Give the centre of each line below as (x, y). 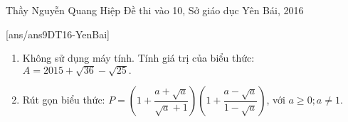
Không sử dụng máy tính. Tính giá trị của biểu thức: (138, 58)
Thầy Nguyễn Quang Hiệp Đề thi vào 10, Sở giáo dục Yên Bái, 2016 (155, 10)
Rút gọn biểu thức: (64, 100)
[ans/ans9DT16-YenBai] (58, 34)
